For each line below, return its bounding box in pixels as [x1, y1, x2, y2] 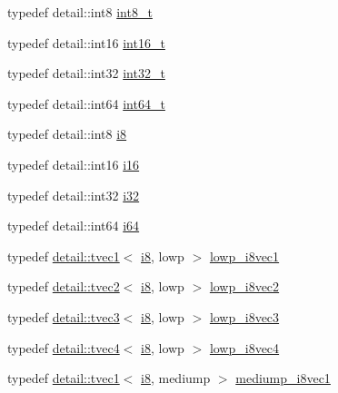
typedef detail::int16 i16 [7, 154, 140, 173]
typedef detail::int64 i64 [7, 216, 140, 235]
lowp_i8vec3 [209, 307, 280, 326]
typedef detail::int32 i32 [7, 185, 140, 204]
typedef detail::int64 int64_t [7, 93, 165, 113]
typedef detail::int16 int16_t [7, 33, 165, 52]
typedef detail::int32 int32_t [7, 64, 165, 83]
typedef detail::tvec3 [7, 307, 120, 326]
